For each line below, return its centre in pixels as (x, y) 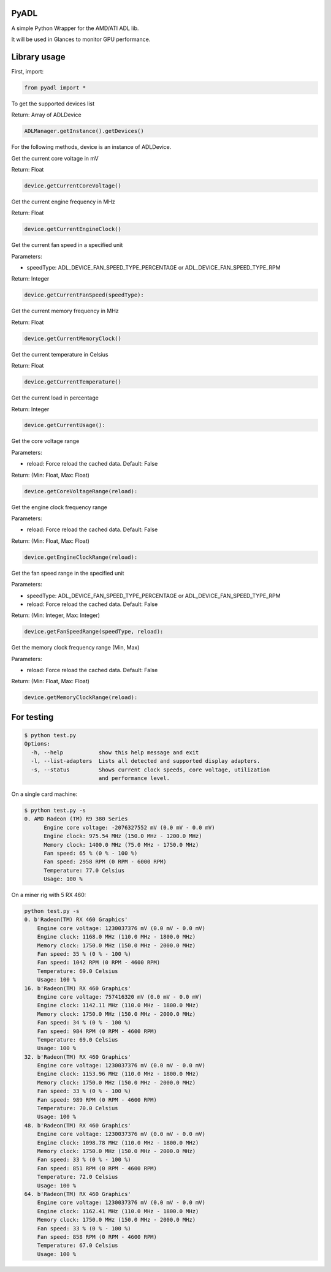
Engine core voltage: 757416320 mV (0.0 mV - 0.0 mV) (120, 997)
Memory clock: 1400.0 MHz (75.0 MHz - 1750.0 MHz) (121, 845)
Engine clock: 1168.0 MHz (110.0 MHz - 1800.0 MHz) (116, 937)
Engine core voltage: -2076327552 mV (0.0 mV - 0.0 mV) (129, 827)
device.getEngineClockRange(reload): (81, 557)
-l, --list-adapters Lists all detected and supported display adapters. (146, 761)
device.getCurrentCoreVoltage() (73, 186)
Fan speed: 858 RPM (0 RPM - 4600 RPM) (97, 1237)
